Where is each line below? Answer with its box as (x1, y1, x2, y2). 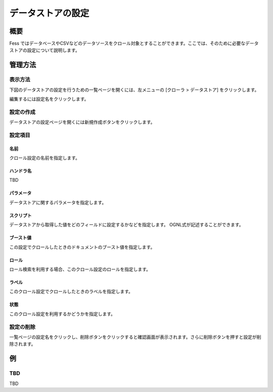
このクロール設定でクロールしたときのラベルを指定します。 (9, 289, 133, 295)
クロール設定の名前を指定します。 (9, 155, 80, 161)
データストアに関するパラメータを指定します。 (9, 199, 107, 205)
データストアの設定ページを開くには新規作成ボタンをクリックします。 (9, 119, 155, 125)
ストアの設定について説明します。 (9, 47, 80, 53)
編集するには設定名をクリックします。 (9, 96, 89, 102)
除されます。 (9, 341, 36, 347)
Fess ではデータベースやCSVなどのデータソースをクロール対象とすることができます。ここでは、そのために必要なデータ (9, 41, 259, 47)
